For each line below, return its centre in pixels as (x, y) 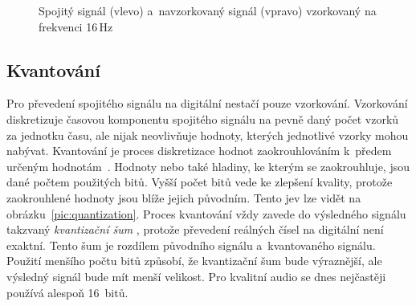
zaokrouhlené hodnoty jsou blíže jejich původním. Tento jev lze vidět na (184, 197)
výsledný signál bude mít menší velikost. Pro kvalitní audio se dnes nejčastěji (196, 276)
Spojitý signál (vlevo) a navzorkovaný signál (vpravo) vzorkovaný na (208, 10)
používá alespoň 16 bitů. (67, 292)
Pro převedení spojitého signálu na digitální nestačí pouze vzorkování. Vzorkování (207, 103)
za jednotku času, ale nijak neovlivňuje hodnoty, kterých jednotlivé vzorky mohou (208, 135)
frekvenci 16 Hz (76, 26)
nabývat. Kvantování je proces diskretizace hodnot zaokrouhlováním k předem (199, 151)
